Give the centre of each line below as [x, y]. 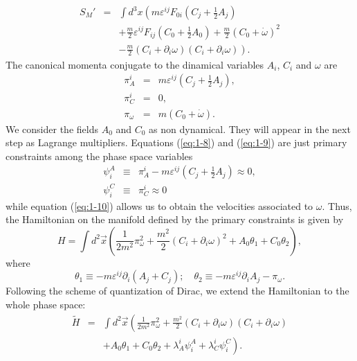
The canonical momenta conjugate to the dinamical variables [135, 64]
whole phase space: [46, 305]
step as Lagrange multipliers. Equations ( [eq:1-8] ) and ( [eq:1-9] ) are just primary [176, 142]
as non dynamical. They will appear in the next [250, 129]
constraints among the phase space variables [99, 156]
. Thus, [337, 205]
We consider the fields [52, 129]
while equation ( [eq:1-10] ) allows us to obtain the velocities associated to [159, 205]
